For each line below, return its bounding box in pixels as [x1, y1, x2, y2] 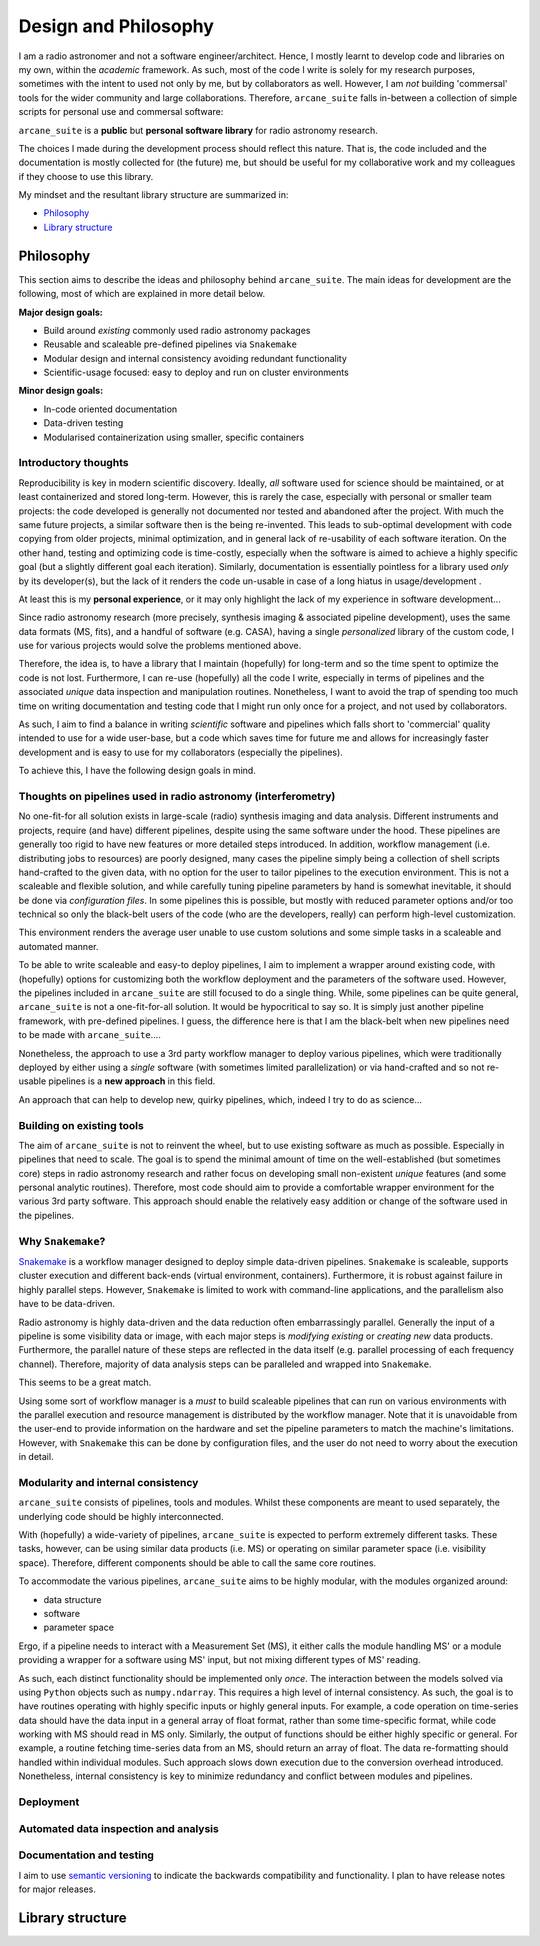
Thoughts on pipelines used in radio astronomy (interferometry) [18, 789, 336, 803]
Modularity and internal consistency [18, 1475, 199, 1489]
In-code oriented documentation [43, 403, 178, 415]
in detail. [18, 1451, 54, 1463]
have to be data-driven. [18, 1298, 115, 1310]
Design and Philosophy [18, 15, 215, 37]
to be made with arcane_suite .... [18, 1029, 162, 1041]
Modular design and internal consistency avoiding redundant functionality [43, 352, 347, 364]
